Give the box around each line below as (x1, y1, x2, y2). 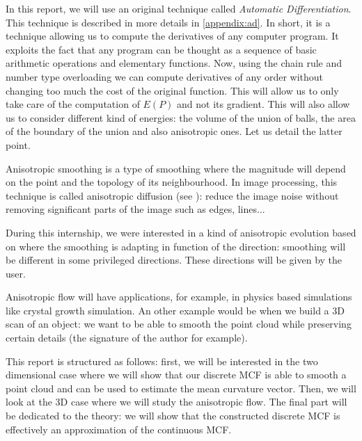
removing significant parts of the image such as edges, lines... (6, 202, 265, 216)
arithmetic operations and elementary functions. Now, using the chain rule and (6, 56, 343, 70)
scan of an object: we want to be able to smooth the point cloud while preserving (6, 316, 352, 331)
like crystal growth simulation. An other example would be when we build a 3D (6, 303, 345, 317)
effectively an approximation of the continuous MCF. (6, 422, 232, 436)
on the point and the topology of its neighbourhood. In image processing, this (6, 175, 338, 189)
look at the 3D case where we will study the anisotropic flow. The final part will (6, 394, 347, 409)
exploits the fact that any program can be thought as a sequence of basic (6, 42, 317, 56)
